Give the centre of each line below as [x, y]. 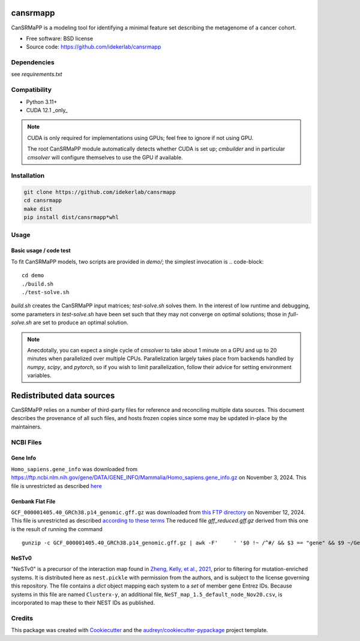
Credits [22, 618]
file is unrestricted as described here [56, 486]
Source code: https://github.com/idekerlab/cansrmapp [94, 47]
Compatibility [31, 90]
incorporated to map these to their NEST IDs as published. [83, 603]
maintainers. [26, 427]
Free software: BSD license [59, 38]
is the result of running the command [57, 529]
